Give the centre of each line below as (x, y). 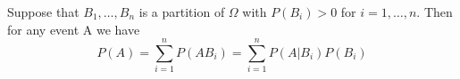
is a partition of (182, 12)
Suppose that (43, 12)
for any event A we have (74, 29)
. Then (435, 12)
